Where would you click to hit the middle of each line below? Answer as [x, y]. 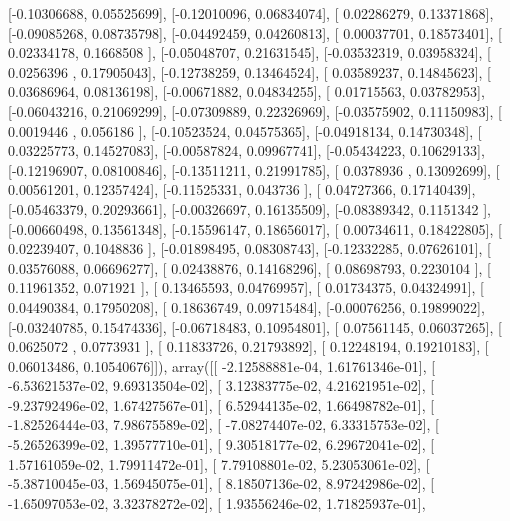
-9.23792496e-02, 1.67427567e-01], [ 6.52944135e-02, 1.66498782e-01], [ [221, 404]
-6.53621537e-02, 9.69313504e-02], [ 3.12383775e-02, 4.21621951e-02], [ [221, 385]
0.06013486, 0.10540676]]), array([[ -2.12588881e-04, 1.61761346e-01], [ [222, 365]
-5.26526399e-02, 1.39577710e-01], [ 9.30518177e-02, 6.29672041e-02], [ [221, 444]
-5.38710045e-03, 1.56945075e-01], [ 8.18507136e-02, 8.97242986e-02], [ [221, 483]
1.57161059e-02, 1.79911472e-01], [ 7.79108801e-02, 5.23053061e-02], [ [219, 463]
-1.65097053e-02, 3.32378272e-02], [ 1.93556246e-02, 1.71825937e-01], [217, 502]
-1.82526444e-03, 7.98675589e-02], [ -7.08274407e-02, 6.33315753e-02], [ [223, 424]
